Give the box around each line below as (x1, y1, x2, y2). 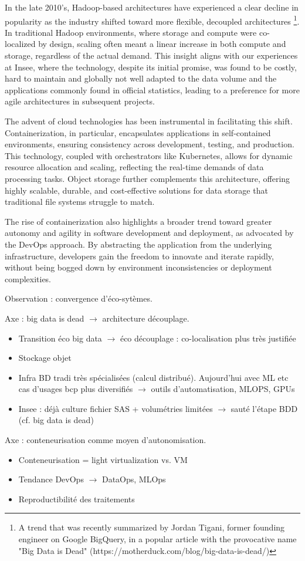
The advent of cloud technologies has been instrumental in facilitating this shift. (5, 115, 293, 127)
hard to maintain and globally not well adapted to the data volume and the (5, 72, 277, 85)
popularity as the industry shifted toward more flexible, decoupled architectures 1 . (5, 13, 300, 27)
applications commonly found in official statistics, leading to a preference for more (5, 83, 300, 96)
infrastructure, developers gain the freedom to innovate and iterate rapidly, (5, 249, 274, 262)
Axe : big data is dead (5, 312, 84, 324)
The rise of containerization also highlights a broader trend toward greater (5, 215, 272, 227)
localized (5, 38, 36, 50)
